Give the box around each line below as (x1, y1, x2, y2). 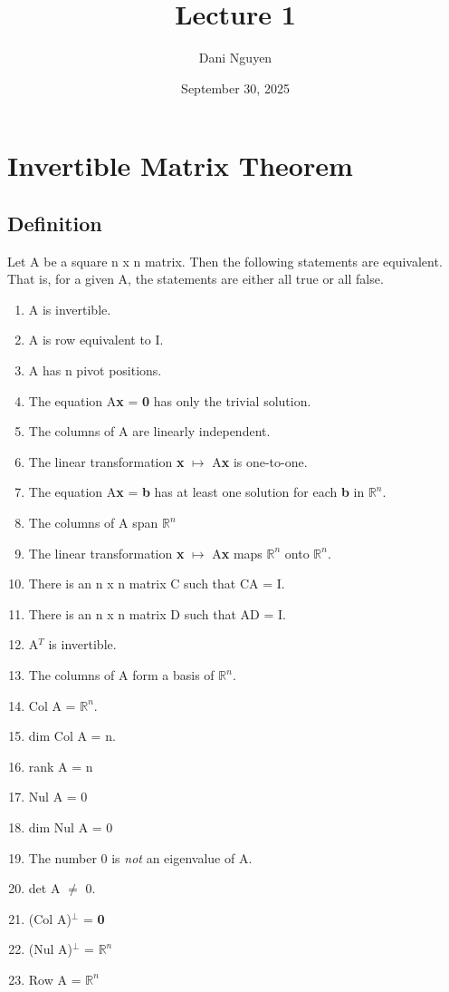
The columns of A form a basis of (28, 666, 215, 685)
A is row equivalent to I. (28, 330, 164, 349)
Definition (7, 209, 102, 237)
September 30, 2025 (181, 78, 290, 97)
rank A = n (28, 756, 93, 775)
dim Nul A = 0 (28, 817, 113, 836)
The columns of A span (28, 513, 158, 532)
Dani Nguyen (198, 48, 272, 67)
